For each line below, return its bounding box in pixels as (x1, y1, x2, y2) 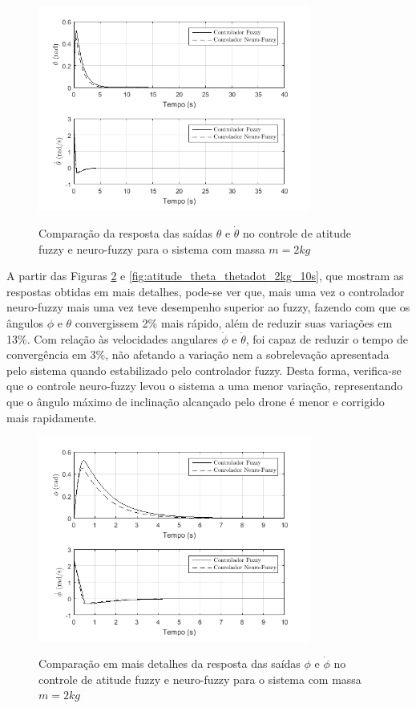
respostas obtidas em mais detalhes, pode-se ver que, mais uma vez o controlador (6, 283, 405, 299)
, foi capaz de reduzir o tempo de (245, 330, 408, 347)
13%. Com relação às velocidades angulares (6, 330, 218, 347)
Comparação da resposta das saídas (38, 224, 213, 241)
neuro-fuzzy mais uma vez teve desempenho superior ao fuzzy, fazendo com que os (6, 299, 410, 315)
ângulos (6, 314, 43, 331)
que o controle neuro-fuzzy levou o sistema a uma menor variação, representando (6, 377, 403, 394)
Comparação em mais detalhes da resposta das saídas (38, 655, 301, 672)
